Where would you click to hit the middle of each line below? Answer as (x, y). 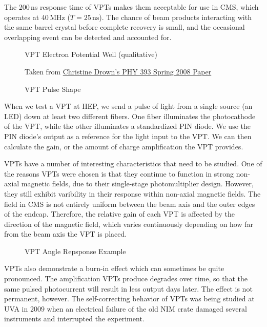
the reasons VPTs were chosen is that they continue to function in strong (119, 173)
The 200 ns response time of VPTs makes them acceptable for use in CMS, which (131, 7)
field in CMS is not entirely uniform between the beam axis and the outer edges (130, 204)
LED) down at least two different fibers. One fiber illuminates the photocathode (130, 116)
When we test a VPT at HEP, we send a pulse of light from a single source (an (128, 106)
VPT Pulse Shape (53, 89)
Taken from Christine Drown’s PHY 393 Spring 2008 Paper (118, 71)
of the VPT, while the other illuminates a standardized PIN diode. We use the (127, 126)
